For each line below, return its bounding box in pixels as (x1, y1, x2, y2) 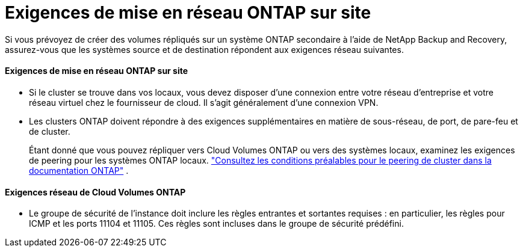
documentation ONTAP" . (29, 165, 129, 176)
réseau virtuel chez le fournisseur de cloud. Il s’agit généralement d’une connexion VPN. (29, 97, 379, 108)
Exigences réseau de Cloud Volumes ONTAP (5, 186, 186, 197)
